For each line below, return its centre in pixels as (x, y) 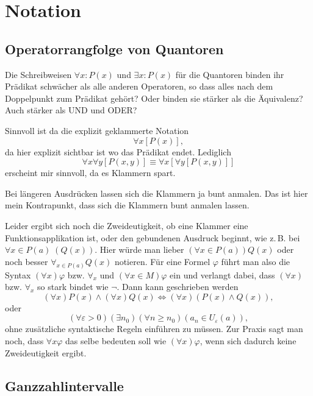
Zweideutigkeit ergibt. (46, 352)
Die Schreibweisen (38, 74)
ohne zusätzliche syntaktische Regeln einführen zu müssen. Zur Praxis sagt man (154, 329)
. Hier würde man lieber (139, 249)
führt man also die (256, 261)
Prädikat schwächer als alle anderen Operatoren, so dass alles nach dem (139, 86)
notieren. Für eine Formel (162, 261)
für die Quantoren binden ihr (230, 74)
